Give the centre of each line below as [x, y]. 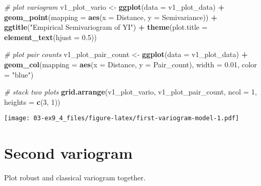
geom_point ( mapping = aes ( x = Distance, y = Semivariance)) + [111, 17]
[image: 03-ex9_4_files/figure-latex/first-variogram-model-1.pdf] [122, 118]
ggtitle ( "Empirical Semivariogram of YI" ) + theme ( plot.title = [106, 27]
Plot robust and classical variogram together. [75, 178]
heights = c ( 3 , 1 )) [32, 101]
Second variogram [68, 153]
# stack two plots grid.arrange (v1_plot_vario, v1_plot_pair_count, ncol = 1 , [130, 92]
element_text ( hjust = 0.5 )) [51, 37]
